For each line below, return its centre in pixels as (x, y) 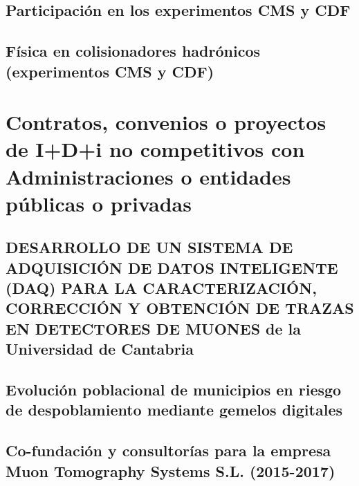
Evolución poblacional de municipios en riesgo (174, 390)
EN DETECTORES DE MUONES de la (154, 328)
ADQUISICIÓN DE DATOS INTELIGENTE (172, 267)
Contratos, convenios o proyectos (166, 122)
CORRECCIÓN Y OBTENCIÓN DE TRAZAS (180, 308)
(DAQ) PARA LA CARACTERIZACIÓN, (161, 288)
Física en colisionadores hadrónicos (133, 51)
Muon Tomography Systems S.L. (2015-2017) (171, 470)
